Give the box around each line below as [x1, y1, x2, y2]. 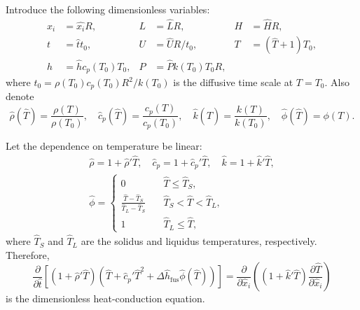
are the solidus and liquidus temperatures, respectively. [81, 234, 317, 248]
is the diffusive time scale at [173, 75, 293, 90]
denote [6, 89, 34, 104]
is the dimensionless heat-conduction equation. [6, 291, 205, 306]
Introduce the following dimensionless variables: [6, 2, 210, 16]
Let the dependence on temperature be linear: [6, 139, 202, 153]
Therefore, [6, 247, 50, 262]
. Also [324, 75, 350, 90]
